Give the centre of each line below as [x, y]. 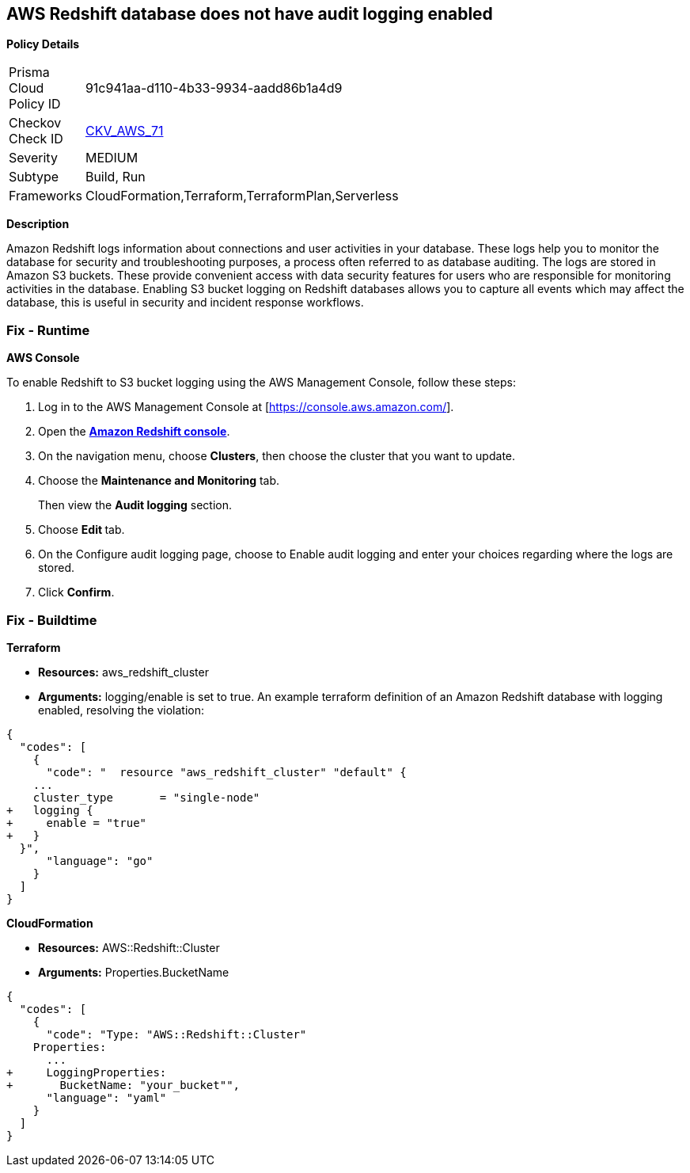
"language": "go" [100, 861]
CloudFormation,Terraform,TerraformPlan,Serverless [242, 196]
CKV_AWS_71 [124, 131]
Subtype [34, 177]
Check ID [36, 139]
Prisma [29, 72]
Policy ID [35, 104]
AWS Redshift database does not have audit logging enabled [250, 14]
